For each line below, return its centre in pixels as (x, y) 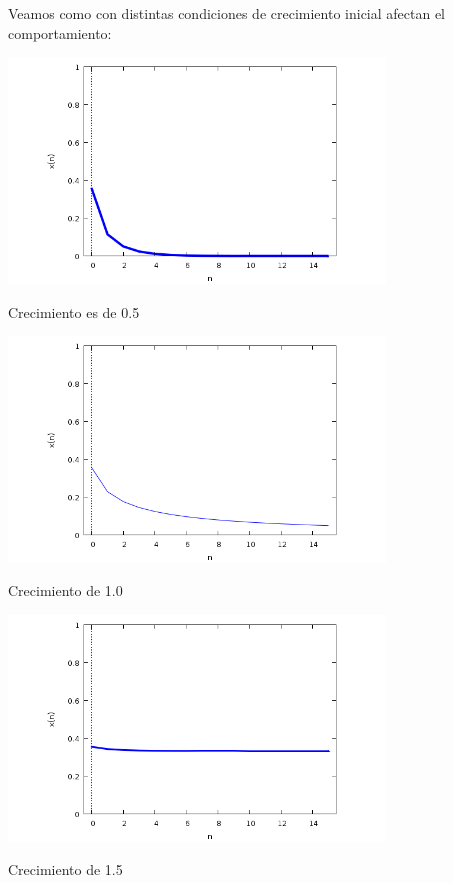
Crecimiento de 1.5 (65, 869)
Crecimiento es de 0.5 (74, 311)
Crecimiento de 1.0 (65, 590)
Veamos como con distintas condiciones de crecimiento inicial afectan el (227, 13)
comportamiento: (60, 32)
